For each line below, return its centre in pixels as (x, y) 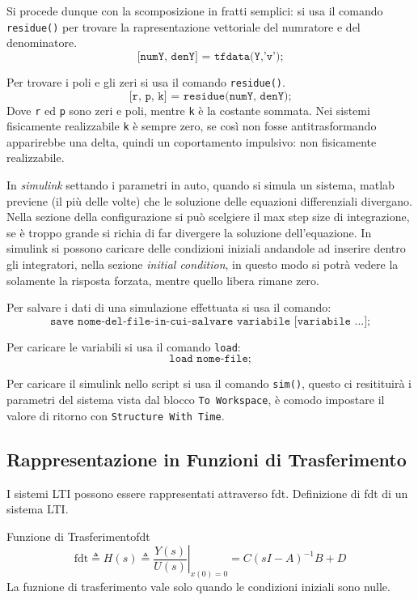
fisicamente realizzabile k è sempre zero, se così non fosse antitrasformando (192, 126)
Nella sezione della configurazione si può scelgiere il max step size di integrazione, (208, 217)
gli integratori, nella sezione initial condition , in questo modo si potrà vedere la (203, 264)
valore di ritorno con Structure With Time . (116, 415)
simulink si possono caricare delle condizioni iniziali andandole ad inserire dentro (206, 248)
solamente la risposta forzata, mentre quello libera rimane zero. (163, 280)
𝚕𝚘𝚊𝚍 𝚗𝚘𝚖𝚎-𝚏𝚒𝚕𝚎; (210, 359)
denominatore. (42, 43)
